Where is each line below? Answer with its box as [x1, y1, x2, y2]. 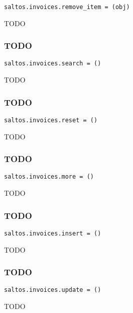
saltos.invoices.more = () [4, 173, 94, 181]
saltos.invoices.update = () [4, 286, 101, 294]
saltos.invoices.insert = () [4, 229, 101, 237]
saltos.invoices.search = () [4, 60, 101, 67]
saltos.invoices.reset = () [4, 116, 98, 124]
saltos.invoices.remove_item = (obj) [4, 4, 130, 11]
